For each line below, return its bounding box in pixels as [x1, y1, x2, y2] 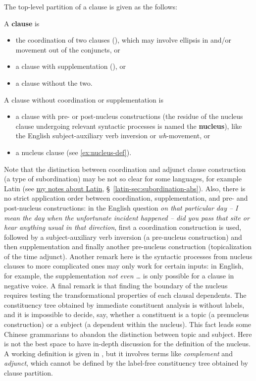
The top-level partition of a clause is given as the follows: [4, 1, 177, 11]
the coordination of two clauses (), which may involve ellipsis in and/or [15, 35, 231, 45]
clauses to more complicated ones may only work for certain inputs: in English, [4, 261, 244, 271]
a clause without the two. [15, 77, 93, 88]
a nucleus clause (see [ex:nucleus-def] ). [15, 147, 132, 157]
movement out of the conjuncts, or [15, 44, 120, 54]
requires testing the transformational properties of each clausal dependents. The [4, 290, 247, 300]
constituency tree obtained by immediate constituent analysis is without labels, [4, 299, 245, 310]
